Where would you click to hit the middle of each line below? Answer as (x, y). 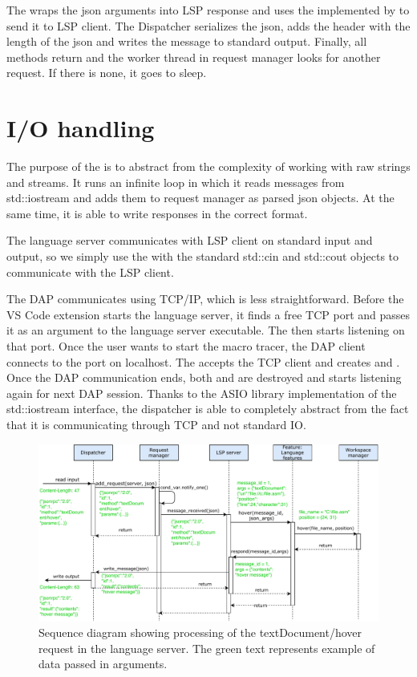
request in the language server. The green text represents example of (207, 648)
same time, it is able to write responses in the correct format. (157, 213)
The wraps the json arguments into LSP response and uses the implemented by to (208, 10)
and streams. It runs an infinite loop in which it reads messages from (176, 182)
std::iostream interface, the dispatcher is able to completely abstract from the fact (208, 409)
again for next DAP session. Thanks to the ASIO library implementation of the (202, 393)
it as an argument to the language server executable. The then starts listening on (206, 330)
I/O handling (81, 128)
